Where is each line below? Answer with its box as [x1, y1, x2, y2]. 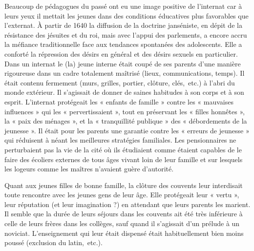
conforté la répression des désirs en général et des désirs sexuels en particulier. [4, 48, 238, 59]
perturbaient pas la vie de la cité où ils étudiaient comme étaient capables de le [4, 144, 242, 154]
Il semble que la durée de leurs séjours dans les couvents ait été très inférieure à [4, 209, 243, 219]
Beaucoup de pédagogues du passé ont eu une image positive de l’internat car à [4, 1, 242, 11]
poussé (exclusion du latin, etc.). [4, 237, 103, 248]
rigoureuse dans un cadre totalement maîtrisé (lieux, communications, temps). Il [4, 68, 245, 78]
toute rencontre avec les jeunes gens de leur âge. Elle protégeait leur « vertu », [4, 189, 239, 200]
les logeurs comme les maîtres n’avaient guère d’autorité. [4, 164, 174, 174]
